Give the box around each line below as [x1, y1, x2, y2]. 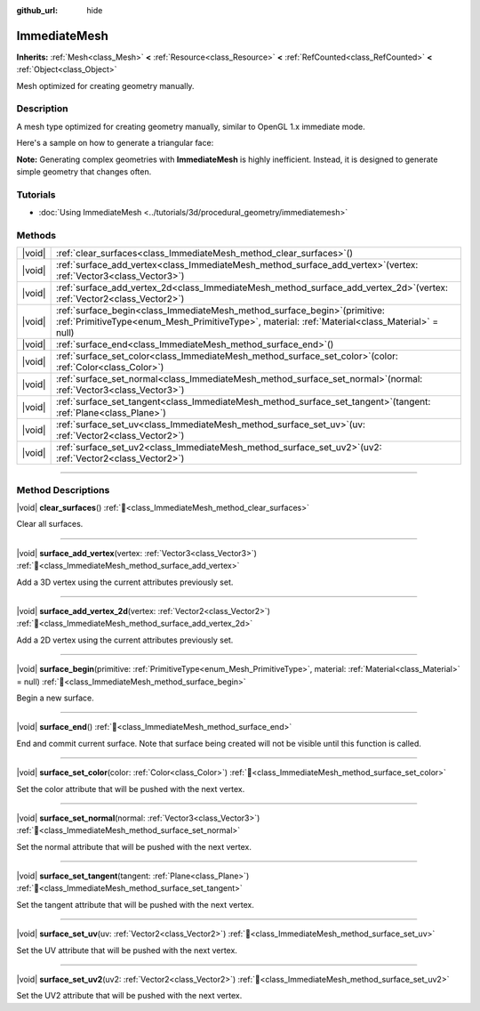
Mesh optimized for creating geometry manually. [16, 80, 195, 91]
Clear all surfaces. [16, 519, 84, 530]
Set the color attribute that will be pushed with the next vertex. [16, 783, 245, 794]
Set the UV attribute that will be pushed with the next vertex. [16, 944, 237, 956]
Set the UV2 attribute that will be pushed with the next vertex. [16, 991, 243, 1001]
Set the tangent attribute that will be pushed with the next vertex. [16, 899, 255, 910]
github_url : [16, 5, 58, 15]
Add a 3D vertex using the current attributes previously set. [16, 577, 234, 587]
